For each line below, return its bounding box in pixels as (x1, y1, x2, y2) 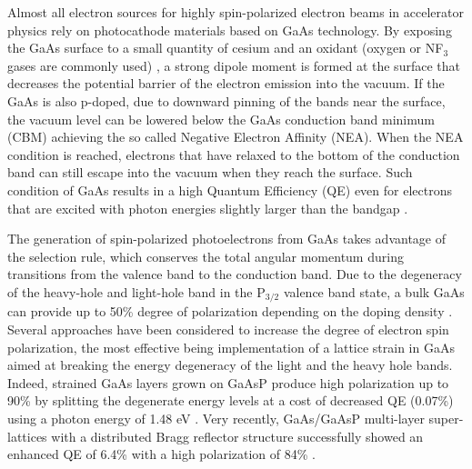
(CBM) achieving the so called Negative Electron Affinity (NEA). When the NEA (7, 127, 464, 146)
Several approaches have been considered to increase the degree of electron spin (7, 319, 449, 338)
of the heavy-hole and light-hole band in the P (7, 282, 266, 301)
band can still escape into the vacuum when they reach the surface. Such (7, 163, 413, 182)
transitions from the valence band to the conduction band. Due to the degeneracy (7, 264, 462, 284)
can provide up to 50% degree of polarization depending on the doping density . (7, 302, 453, 321)
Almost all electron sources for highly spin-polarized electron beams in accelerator (7, 3, 464, 21)
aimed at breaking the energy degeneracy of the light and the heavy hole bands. (7, 355, 453, 374)
